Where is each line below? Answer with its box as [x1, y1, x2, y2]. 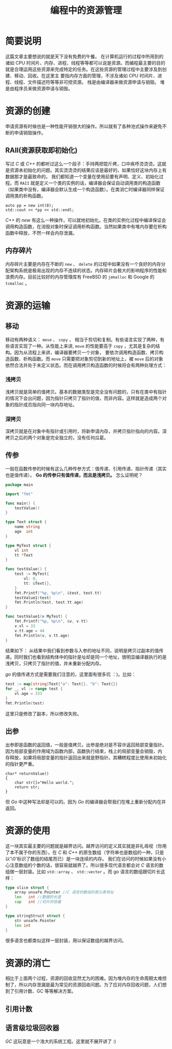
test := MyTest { [14, 571, 50, 577]
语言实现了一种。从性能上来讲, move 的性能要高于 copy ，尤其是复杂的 [9, 343, 156, 349]
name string [14, 524, 40, 529]
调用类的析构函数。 [5, 193, 46, 199]
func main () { [5, 501, 36, 506]
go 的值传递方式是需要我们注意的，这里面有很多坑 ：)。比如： [5, 671, 136, 677]
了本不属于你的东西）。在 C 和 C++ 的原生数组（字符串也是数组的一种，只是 [5, 849, 164, 855]
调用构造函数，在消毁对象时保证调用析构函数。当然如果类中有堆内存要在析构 [5, 223, 167, 230]
